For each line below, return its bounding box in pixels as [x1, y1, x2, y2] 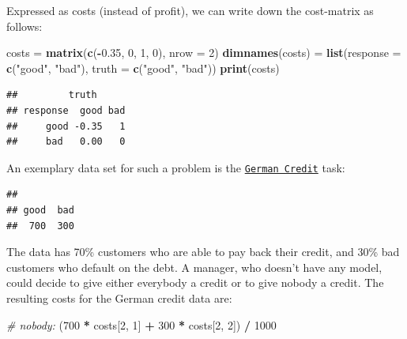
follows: [6, 17, 43, 34]
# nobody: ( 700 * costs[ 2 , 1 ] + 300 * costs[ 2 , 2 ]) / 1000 [6, 316, 277, 333]
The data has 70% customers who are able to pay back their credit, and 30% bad [6, 243, 400, 260]
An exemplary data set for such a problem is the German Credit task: [6, 159, 345, 175]
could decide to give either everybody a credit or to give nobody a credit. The [6, 274, 384, 291]
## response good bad [6, 104, 126, 116]
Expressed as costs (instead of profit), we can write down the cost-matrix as [6, 2, 374, 18]
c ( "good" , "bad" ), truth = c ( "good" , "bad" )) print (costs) [6, 59, 280, 76]
